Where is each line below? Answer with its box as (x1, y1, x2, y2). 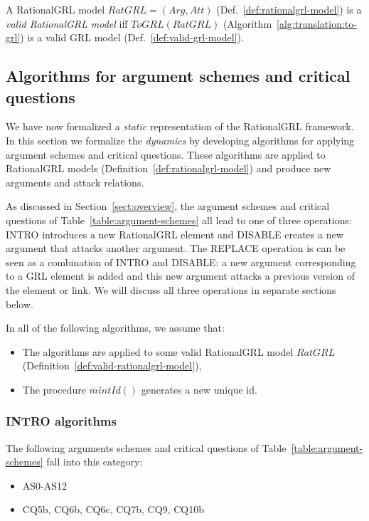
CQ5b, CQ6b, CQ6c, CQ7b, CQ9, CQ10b (22, 502, 204, 517)
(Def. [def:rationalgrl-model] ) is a (216, 2, 362, 16)
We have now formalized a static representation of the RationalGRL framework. (6, 119, 354, 134)
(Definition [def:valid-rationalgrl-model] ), (22, 358, 202, 373)
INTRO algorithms (6, 412, 117, 430)
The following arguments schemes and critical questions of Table (6, 440, 287, 455)
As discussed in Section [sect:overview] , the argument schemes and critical (6, 199, 330, 214)
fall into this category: (46, 454, 143, 469)
